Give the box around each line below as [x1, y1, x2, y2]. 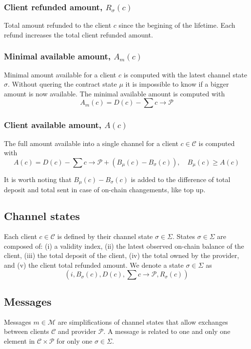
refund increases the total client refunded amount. [4, 29, 153, 39]
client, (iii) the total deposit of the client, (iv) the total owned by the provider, [4, 250, 239, 260]
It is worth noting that [4, 174, 72, 184]
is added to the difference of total [131, 174, 231, 184]
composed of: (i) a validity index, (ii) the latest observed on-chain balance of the [4, 240, 244, 251]
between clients [4, 326, 49, 336]
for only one [57, 335, 93, 346]
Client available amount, [4, 119, 102, 131]
